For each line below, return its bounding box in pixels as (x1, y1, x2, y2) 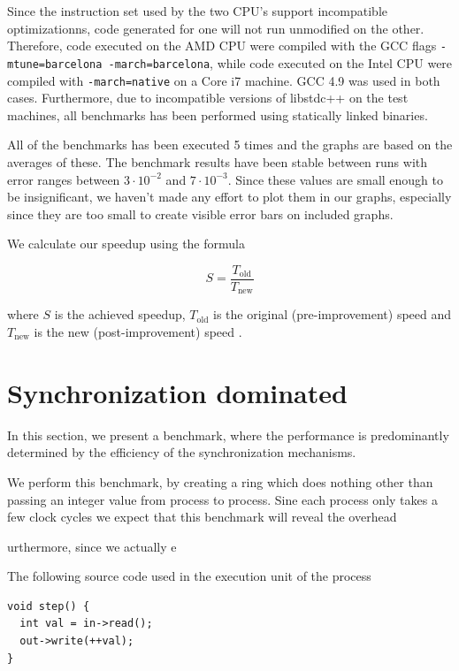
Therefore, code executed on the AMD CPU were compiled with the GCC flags (7, 36, 437, 55)
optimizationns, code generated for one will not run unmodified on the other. (7, 19, 425, 37)
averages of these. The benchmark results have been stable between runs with (7, 152, 428, 171)
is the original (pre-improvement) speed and (213, 305, 452, 324)
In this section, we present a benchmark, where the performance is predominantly (7, 425, 449, 444)
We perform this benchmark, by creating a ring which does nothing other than (7, 472, 433, 491)
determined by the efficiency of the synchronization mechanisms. (7, 443, 356, 461)
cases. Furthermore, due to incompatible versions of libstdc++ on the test (7, 88, 409, 107)
